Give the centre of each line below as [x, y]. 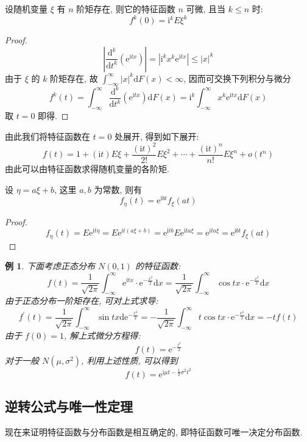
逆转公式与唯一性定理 [69, 406]
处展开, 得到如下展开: [157, 136]
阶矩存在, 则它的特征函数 [126, 9]
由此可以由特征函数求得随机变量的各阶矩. [87, 168]
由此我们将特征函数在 [48, 136]
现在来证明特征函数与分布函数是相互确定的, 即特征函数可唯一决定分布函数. [154, 431]
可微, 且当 [206, 9]
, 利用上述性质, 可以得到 [129, 360]
